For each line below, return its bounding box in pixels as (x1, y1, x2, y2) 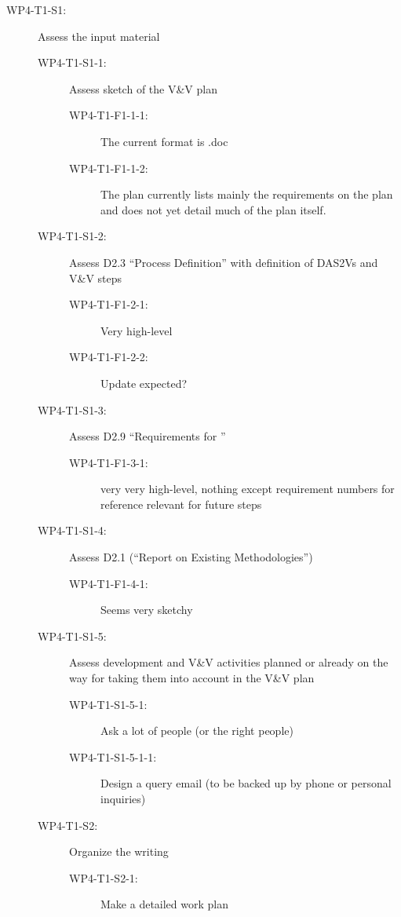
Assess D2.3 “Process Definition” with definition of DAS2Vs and (69, 254, 378, 270)
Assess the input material (38, 27, 160, 44)
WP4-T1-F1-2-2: (69, 349, 148, 365)
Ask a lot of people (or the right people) (100, 722, 293, 739)
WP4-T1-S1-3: (38, 401, 107, 418)
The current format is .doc (100, 133, 228, 149)
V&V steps (69, 269, 122, 286)
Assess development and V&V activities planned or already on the (69, 654, 388, 670)
